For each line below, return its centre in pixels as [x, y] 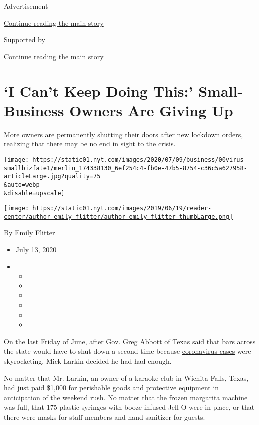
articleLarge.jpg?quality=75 [52, 177]
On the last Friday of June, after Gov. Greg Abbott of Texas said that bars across [130, 341]
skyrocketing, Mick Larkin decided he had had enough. [88, 361]
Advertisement [26, 6]
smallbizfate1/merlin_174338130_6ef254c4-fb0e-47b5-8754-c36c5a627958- [126, 168]
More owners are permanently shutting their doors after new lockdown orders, [124, 134]
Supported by [25, 40]
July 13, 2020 [36, 249]
